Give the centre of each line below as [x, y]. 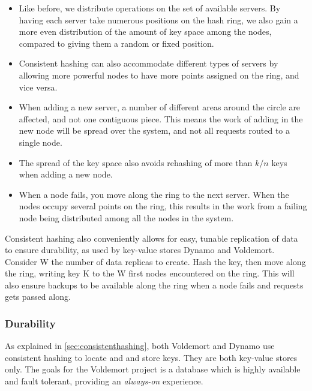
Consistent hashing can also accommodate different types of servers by [148, 63]
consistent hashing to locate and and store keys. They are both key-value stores [151, 357]
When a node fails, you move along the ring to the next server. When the [154, 194]
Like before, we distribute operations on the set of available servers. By [150, 8]
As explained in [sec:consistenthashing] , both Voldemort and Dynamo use [140, 346]
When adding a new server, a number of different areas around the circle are [160, 107]
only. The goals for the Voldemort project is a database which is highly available [153, 369]
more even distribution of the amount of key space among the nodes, [145, 31]
